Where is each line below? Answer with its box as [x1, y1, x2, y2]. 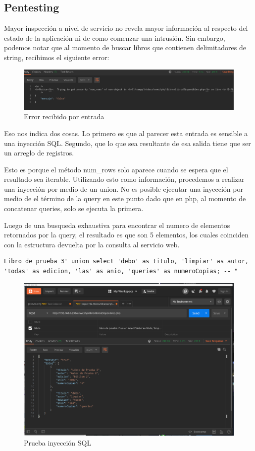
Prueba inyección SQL [24, 437, 92, 448]
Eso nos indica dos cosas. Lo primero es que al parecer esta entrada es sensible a [4, 128, 248, 138]
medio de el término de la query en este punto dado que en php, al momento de [4, 193, 246, 204]
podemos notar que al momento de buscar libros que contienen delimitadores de [4, 42, 246, 53]
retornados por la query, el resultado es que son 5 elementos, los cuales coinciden [4, 229, 249, 240]
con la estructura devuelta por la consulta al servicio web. [4, 239, 180, 249]
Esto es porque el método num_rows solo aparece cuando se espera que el [4, 164, 228, 174]
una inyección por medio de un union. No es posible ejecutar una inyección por [4, 183, 243, 194]
